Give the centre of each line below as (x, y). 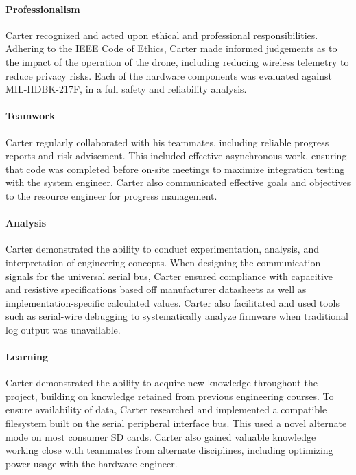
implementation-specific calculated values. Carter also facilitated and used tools (173, 302)
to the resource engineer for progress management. (111, 195)
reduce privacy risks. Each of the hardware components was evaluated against (169, 75)
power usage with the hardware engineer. (92, 463)
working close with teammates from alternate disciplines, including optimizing (169, 450)
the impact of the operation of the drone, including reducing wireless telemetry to (177, 61)
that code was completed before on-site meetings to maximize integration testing (175, 169)
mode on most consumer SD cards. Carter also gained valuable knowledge (161, 436)
